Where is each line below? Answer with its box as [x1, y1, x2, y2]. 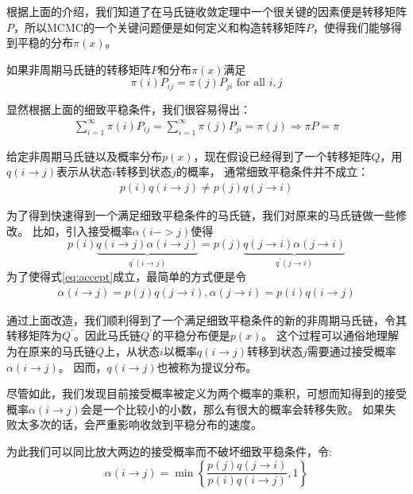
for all [236, 77, 265, 89]
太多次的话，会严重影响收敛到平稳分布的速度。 [17, 416, 262, 433]
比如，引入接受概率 [32, 222, 133, 239]
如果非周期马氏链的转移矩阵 [6, 60, 151, 77]
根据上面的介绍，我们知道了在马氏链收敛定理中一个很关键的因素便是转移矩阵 [6, 3, 407, 19]
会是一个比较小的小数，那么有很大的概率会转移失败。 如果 [80, 400, 385, 417]
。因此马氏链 [73, 327, 141, 344]
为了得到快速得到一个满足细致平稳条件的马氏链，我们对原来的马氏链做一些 [6, 206, 396, 223]
